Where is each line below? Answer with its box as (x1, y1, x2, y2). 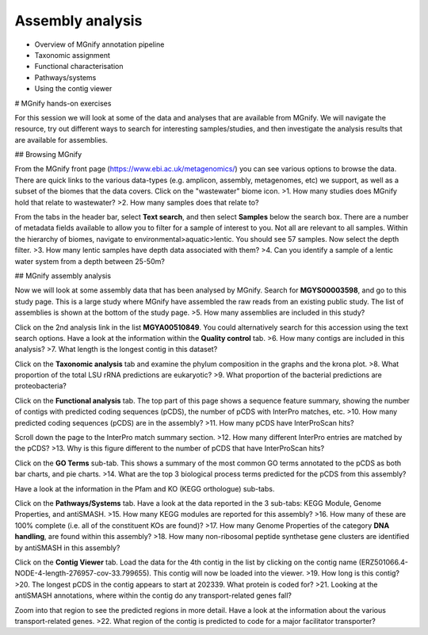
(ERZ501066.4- (358, 557, 408, 567)
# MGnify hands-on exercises (14, 98, 112, 108)
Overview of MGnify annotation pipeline (34, 40, 165, 49)
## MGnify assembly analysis (14, 270, 111, 281)
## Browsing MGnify (14, 150, 82, 159)
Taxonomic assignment (34, 50, 111, 59)
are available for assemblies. (14, 135, 109, 144)
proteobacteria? (14, 381, 67, 391)
